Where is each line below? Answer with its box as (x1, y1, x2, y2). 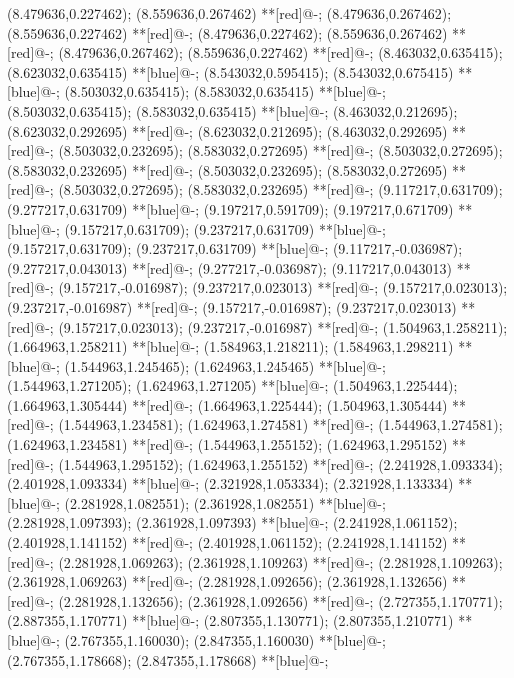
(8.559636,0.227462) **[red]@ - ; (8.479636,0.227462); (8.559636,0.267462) (7, 22, 448, 43)
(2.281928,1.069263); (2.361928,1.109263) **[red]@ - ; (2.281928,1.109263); (58, 551, 503, 572)
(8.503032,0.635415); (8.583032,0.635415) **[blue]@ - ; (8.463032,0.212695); (7, 100, 458, 121)
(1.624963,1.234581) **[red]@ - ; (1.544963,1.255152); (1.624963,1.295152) (7, 434, 448, 455)
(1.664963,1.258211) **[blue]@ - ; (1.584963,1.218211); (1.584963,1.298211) (7, 336, 454, 357)
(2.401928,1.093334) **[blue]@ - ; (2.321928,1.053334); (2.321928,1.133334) (7, 473, 454, 494)
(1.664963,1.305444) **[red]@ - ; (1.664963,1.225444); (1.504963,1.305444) (7, 394, 448, 415)
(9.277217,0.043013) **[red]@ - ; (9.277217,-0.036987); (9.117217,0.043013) (7, 257, 452, 278)
